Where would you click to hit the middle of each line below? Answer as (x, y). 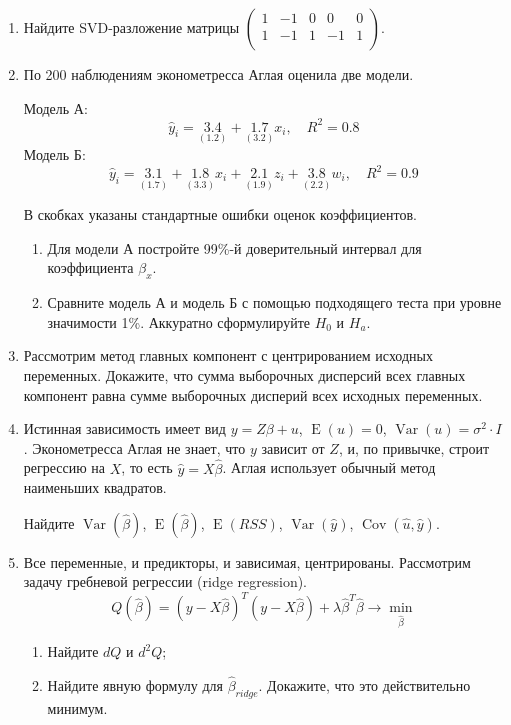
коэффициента (90, 267)
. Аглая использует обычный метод (329, 467)
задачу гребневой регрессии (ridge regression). (165, 581)
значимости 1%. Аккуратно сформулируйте (178, 321)
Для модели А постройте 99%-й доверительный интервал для (234, 247)
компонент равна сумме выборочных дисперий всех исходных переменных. (253, 394)
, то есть (147, 467)
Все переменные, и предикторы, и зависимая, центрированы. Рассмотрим (247, 561)
